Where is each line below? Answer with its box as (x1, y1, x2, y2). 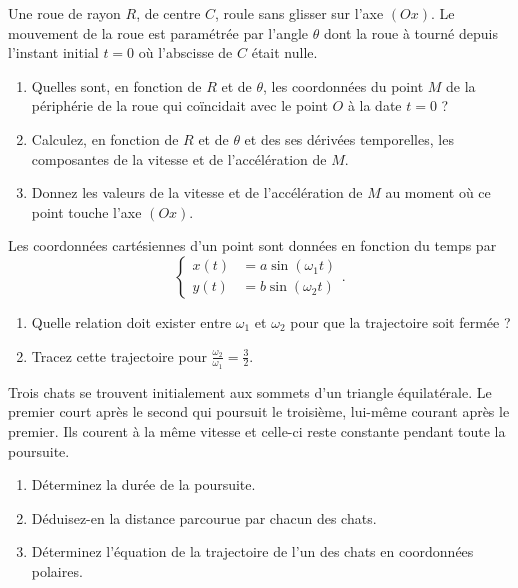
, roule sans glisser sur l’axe (215, 3, 384, 23)
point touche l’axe (31, 201, 142, 222)
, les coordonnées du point (263, 75, 424, 96)
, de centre (136, 3, 201, 23)
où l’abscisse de (138, 42, 233, 63)
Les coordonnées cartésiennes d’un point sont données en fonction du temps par (8, 235, 497, 256)
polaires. (31, 560, 83, 581)
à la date (347, 95, 402, 116)
